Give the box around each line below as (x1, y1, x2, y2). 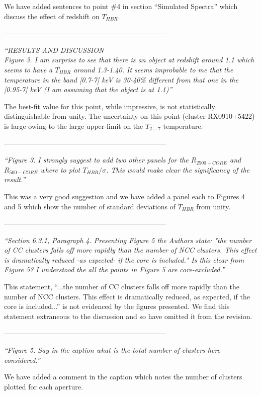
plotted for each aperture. (4, 381, 83, 391)
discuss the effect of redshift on (4, 11, 100, 21)
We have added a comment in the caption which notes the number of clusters (4, 371, 242, 382)
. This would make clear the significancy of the (106, 164, 250, 175)
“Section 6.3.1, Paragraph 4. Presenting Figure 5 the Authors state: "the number (4, 234, 252, 245)
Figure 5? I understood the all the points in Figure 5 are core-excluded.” (4, 264, 225, 275)
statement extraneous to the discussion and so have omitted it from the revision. (4, 310, 252, 321)
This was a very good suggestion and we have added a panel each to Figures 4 (4, 191, 245, 201)
